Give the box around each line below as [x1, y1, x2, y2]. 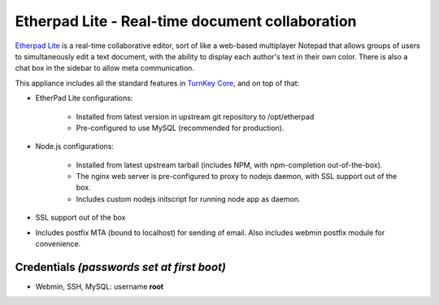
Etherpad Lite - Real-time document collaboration [15, 12, 357, 30]
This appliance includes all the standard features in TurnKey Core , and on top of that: [15, 78, 300, 88]
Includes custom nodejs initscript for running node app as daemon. [76, 194, 301, 203]
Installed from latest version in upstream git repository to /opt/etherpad [76, 111, 315, 121]
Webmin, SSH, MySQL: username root [35, 281, 164, 291]
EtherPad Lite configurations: [35, 94, 133, 103]
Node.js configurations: [35, 142, 114, 151]
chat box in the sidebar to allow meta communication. [15, 63, 195, 73]
